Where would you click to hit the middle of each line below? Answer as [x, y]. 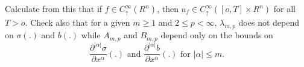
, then [168, 8]
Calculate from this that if [54, 8]
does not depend [269, 22]
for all [284, 8]
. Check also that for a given [78, 22]
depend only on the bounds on [217, 35]
